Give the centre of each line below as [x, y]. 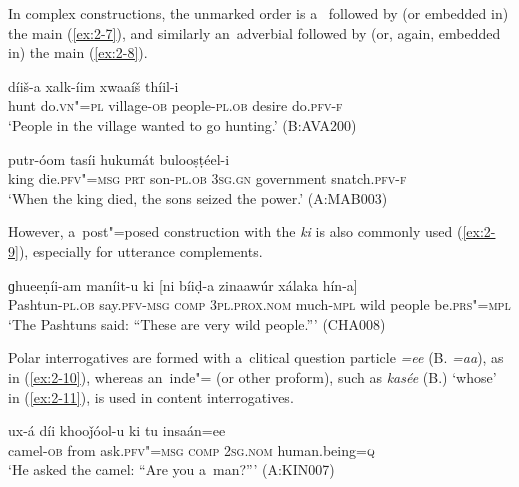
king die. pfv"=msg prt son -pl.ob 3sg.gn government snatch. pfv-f [207, 178]
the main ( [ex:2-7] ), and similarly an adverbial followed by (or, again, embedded [254, 32]
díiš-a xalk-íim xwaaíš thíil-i [93, 85]
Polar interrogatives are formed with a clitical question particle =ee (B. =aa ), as [256, 357]
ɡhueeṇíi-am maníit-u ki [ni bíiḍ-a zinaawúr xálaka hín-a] [183, 284]
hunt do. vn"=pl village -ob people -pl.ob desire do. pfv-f [175, 105]
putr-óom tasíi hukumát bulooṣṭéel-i [119, 158]
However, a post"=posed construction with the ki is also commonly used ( [235, 231]
